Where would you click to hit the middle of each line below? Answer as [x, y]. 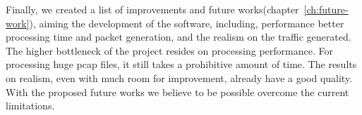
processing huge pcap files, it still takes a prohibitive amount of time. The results [181, 64]
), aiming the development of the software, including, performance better [187, 23]
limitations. [30, 106]
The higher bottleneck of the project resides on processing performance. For [169, 50]
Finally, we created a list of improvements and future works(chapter [152, 9]
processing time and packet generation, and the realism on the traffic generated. [179, 37]
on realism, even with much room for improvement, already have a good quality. [179, 77]
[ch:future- [326, 9]
